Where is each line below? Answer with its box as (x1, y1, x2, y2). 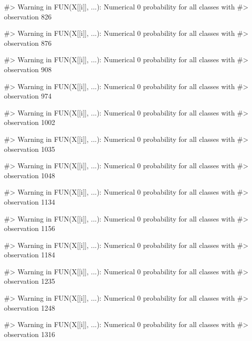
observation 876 (4, 37, 52, 48)
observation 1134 (4, 196, 55, 207)
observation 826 (4, 11, 52, 21)
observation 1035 (4, 143, 55, 154)
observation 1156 (4, 223, 55, 233)
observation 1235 (4, 276, 55, 286)
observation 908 (4, 64, 52, 74)
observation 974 (4, 91, 52, 101)
